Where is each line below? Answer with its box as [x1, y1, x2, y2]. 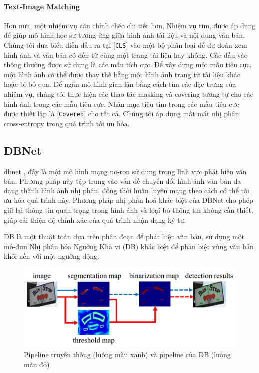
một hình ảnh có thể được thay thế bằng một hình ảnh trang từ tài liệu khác [4, 69, 240, 79]
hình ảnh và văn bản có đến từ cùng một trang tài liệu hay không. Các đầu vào [4, 49, 248, 60]
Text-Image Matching [4, 1, 80, 11]
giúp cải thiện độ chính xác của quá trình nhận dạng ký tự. [4, 214, 186, 225]
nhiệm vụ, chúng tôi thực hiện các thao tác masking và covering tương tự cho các [4, 89, 254, 99]
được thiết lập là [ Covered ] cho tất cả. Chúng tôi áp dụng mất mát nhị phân [4, 108, 239, 119]
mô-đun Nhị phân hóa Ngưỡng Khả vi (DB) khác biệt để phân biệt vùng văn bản [4, 241, 254, 251]
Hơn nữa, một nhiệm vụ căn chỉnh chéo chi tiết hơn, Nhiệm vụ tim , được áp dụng [4, 20, 256, 30]
